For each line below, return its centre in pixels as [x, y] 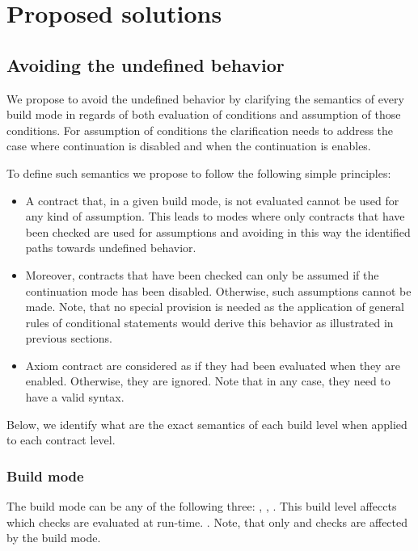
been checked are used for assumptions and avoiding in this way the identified [218, 231]
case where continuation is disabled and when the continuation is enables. [189, 146]
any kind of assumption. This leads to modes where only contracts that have [215, 216]
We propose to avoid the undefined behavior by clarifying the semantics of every [205, 98]
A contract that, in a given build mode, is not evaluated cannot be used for [212, 200]
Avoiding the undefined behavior [146, 64]
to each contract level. [61, 440]
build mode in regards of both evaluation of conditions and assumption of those [204, 114]
